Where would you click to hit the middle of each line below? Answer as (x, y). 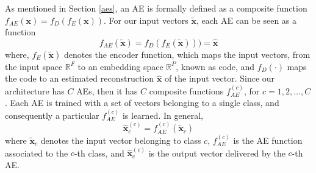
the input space (34, 66)
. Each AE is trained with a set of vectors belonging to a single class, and (142, 103)
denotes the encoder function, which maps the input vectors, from (187, 54)
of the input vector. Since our (220, 78)
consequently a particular (52, 115)
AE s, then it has (107, 90)
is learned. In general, (163, 115)
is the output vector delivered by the (217, 153)
